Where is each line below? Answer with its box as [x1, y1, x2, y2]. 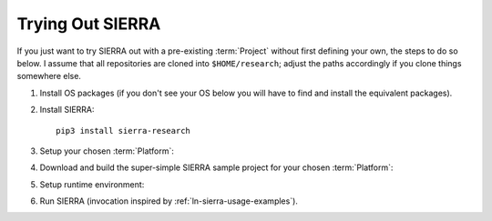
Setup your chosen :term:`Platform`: [39, 146, 175, 156]
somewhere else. [16, 71, 82, 82]
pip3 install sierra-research [56, 126, 191, 136]
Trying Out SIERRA [16, 14, 161, 34]
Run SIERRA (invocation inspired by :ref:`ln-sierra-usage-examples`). [39, 196, 298, 206]
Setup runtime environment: [39, 178, 145, 190]
